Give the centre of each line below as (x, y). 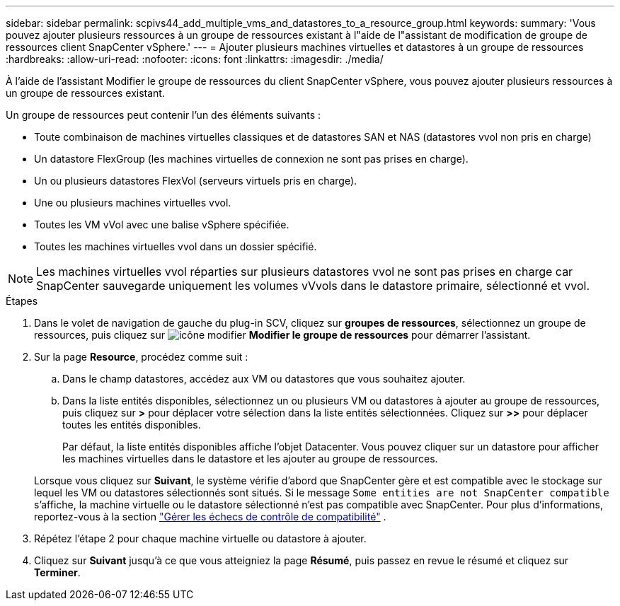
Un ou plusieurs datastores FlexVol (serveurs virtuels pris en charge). (196, 181)
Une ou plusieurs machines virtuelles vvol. (133, 203)
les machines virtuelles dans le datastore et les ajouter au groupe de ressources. (250, 459)
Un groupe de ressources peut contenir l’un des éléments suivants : (163, 115)
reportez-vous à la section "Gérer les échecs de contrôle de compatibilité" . (210, 517)
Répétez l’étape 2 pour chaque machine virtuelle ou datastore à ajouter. (200, 538)
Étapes (22, 301)
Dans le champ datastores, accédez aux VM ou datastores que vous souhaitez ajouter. (264, 379)
